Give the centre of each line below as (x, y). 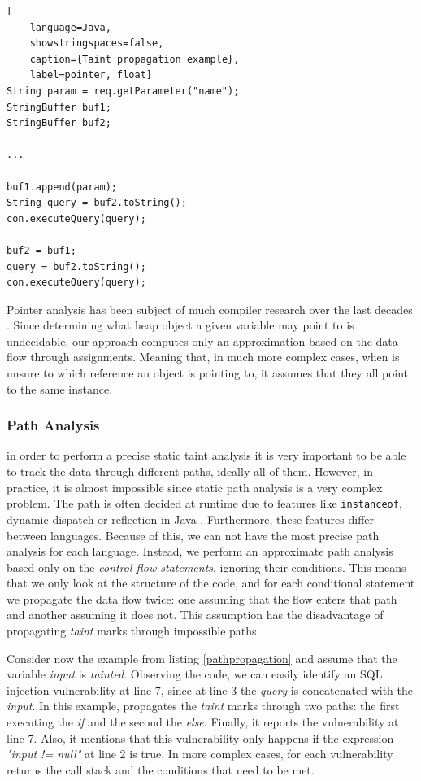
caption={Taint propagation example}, (135, 59)
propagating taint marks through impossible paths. (133, 631)
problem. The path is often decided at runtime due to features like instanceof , (204, 503)
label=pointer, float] (91, 75)
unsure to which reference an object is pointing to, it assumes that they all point (208, 373)
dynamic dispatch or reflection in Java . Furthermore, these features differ (191, 519)
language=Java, (70, 27)
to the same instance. (60, 388)
